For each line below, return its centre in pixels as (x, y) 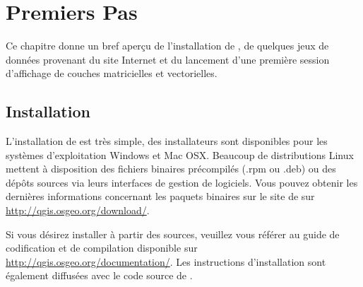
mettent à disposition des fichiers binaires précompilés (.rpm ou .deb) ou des (171, 169)
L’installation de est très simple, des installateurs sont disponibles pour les (167, 141)
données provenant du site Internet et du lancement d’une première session (168, 59)
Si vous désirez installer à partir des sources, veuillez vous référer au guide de (173, 234)
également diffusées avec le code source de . (99, 275)
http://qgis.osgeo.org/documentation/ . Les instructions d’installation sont (166, 261)
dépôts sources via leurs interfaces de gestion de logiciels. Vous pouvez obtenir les (182, 182)
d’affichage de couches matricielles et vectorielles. (112, 73)
